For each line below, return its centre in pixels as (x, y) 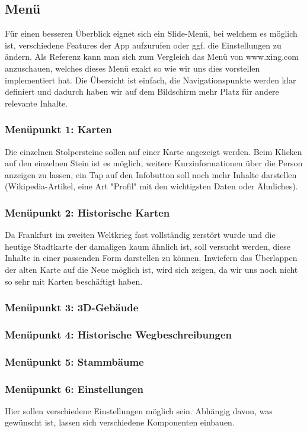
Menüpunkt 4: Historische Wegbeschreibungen (118, 334)
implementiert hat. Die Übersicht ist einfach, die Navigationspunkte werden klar (151, 80)
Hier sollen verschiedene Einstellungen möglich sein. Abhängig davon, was (139, 410)
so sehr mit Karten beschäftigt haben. (74, 281)
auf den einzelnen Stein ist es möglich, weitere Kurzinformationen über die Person (154, 163)
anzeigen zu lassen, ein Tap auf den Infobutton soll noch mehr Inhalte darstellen (151, 174)
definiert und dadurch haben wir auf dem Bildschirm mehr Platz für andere (142, 91)
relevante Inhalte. (36, 103)
